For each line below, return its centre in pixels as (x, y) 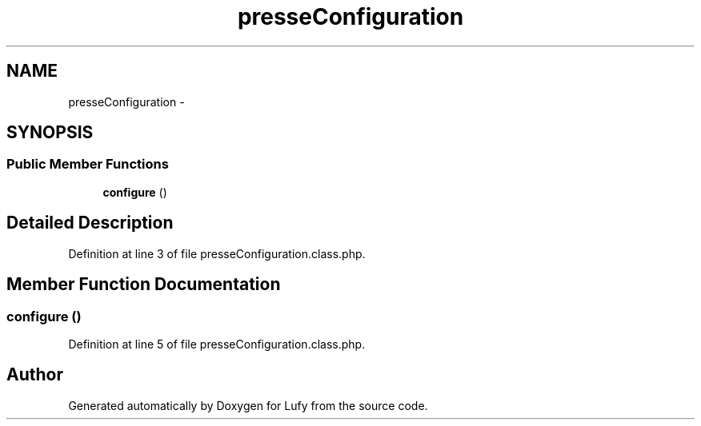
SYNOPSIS (50, 133)
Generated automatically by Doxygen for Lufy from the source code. (248, 405)
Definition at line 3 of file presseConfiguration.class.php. (217, 253)
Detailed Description (90, 223)
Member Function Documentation (144, 285)
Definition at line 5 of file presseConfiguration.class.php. (217, 344)
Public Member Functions (88, 164)
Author (35, 375)
